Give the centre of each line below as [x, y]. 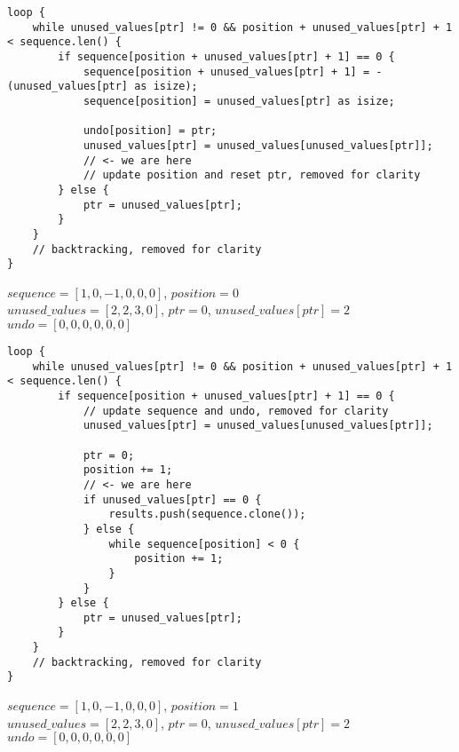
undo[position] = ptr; [150, 131]
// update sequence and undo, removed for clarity [236, 411]
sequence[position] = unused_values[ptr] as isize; [239, 101]
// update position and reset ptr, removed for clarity [252, 175]
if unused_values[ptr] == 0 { [172, 499]
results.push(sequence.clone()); [207, 515]
